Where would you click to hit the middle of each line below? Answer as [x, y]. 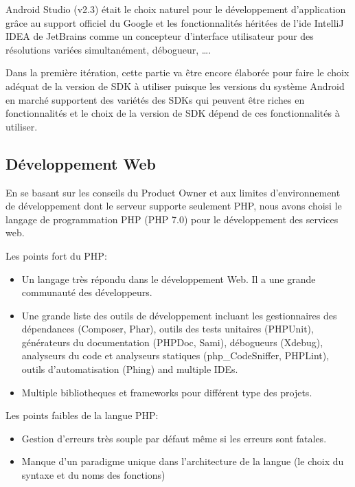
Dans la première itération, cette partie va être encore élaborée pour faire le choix [177, 72]
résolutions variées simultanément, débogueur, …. [108, 49]
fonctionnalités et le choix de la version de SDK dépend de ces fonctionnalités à [173, 113]
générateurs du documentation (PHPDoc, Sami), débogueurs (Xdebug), [172, 342]
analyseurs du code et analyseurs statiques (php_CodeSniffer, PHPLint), [175, 355]
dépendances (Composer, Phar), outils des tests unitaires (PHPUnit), [168, 329]
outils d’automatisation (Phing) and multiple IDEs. [130, 369]
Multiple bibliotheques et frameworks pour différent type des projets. [167, 392]
